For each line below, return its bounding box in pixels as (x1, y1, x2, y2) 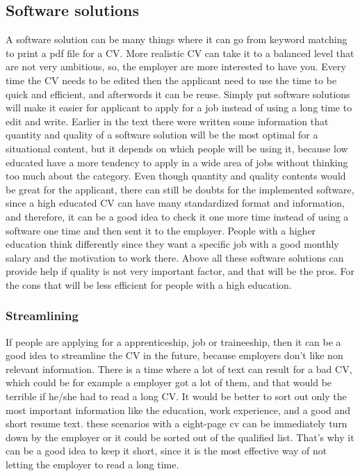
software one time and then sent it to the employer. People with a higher (6, 223, 316, 237)
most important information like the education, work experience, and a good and (6, 402, 351, 417)
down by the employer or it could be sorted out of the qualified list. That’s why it (6, 429, 354, 444)
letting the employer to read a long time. (6, 457, 179, 472)
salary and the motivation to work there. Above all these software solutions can (6, 250, 344, 264)
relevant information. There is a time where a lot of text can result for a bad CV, (6, 361, 352, 376)
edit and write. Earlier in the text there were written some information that (6, 113, 329, 128)
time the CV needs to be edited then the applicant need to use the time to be (6, 72, 337, 87)
